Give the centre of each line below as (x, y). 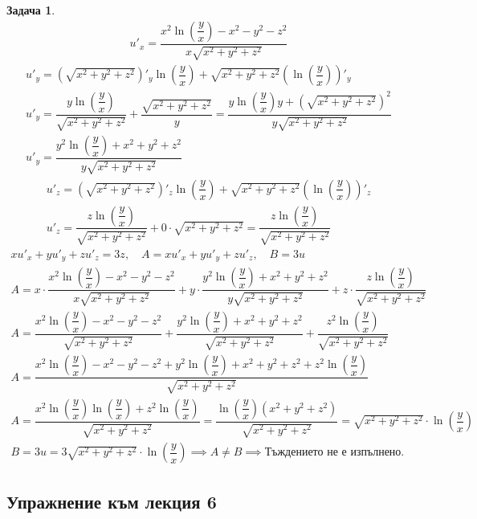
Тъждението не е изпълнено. (334, 453)
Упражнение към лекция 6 (112, 501)
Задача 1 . (31, 10)
